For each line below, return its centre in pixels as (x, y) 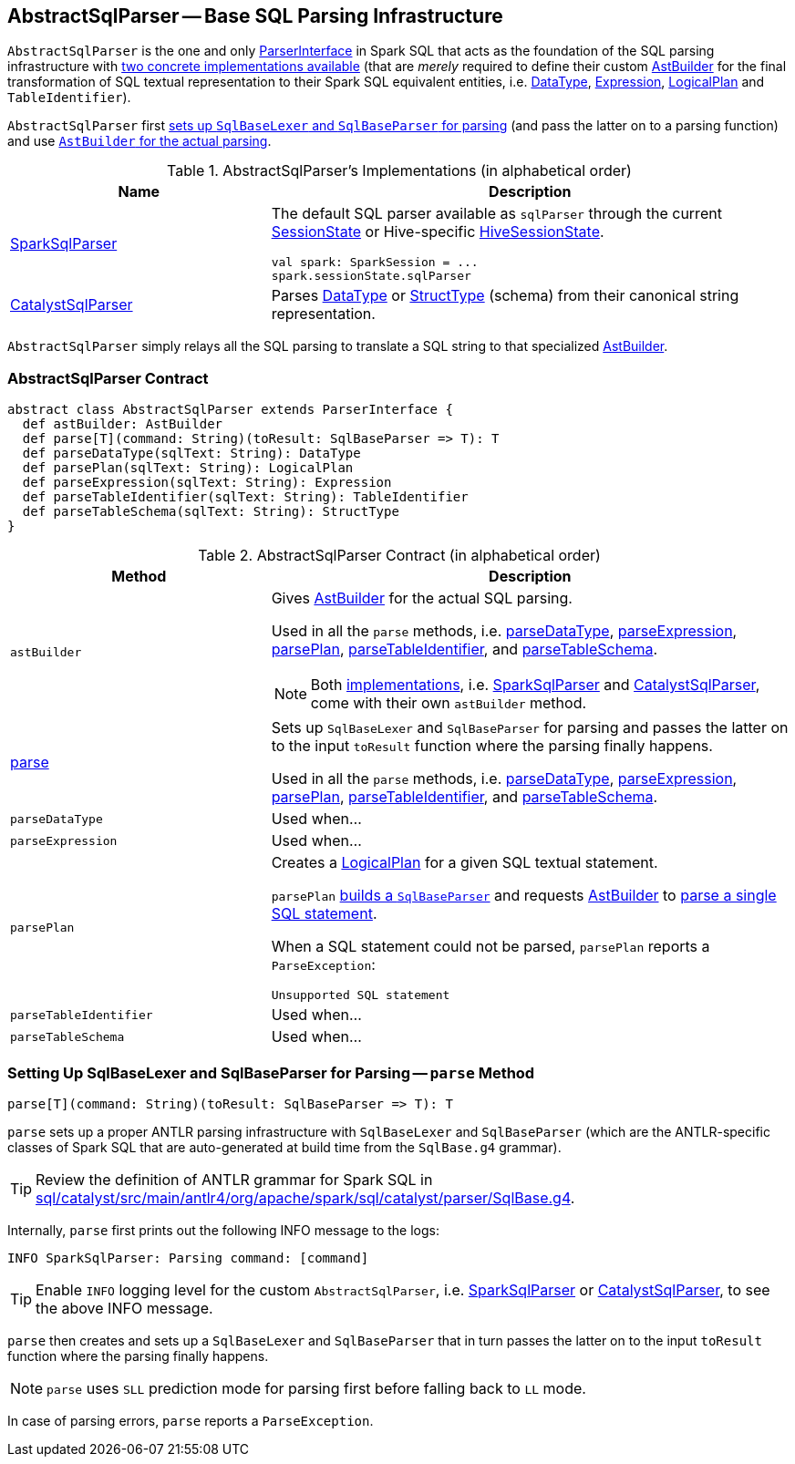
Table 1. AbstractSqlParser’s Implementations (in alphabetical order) (399, 171)
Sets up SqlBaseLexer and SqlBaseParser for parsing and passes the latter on (530, 728)
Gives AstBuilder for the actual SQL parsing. (422, 598)
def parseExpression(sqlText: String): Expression (207, 483)
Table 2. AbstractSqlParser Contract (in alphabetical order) (399, 556)
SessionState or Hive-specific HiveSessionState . (438, 232)
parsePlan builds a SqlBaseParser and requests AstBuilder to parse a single (524, 896)
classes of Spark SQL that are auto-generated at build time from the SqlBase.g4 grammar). (284, 1147)
